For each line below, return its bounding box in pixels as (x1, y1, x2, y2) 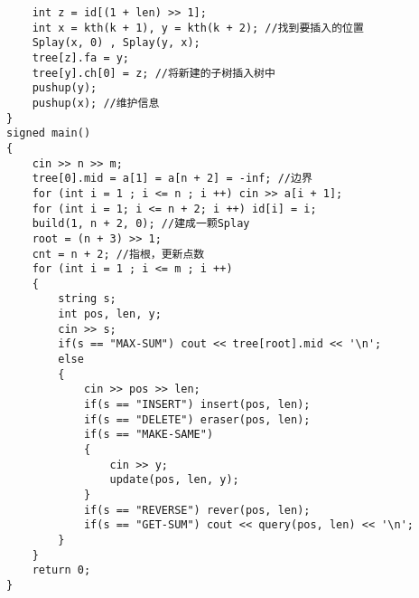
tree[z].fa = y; (32, 51, 130, 64)
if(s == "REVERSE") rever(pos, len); (83, 503, 311, 517)
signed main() (6, 127, 91, 140)
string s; (58, 292, 116, 306)
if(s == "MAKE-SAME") (83, 428, 214, 441)
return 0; (32, 564, 91, 577)
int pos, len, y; (58, 308, 162, 321)
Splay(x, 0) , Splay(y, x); (32, 36, 200, 50)
